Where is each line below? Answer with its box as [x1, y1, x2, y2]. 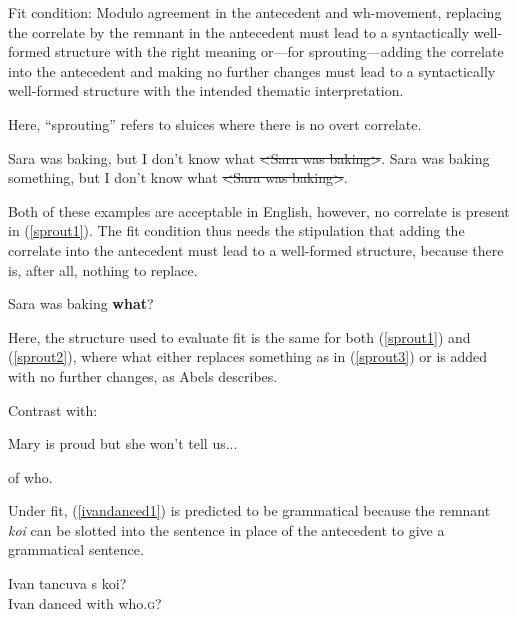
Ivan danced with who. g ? [8, 592, 162, 613]
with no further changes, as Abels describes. [8, 365, 278, 386]
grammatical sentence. [8, 539, 144, 560]
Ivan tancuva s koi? [8, 573, 127, 594]
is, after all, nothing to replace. [8, 259, 198, 280]
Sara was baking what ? [8, 293, 154, 314]
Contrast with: [8, 399, 98, 420]
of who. [8, 466, 53, 487]
